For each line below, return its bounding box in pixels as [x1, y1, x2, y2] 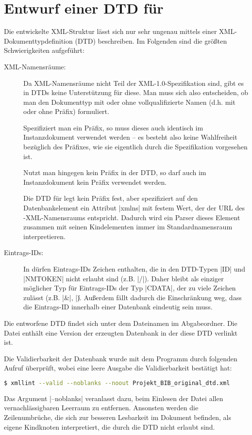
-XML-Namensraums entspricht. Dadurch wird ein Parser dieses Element [23, 212, 240, 222]
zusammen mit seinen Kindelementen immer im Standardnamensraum [23, 222, 233, 232]
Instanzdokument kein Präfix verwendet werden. [23, 177, 167, 187]
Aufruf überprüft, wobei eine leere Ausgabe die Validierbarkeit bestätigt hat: [4, 363, 232, 373]
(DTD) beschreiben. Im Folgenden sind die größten [75, 35, 227, 46]
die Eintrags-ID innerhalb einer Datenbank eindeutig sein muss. [23, 302, 213, 312]
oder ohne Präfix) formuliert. [23, 106, 109, 116]
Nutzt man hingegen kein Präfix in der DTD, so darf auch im [23, 167, 206, 177]
